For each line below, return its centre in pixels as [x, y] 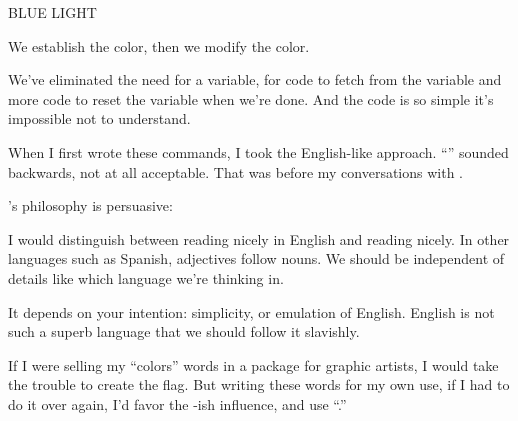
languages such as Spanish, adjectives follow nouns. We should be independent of [256, 258]
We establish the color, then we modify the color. [159, 45]
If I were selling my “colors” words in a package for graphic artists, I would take [253, 364]
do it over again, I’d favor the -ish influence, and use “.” [177, 403]
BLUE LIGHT [52, 12]
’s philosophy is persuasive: [90, 205]
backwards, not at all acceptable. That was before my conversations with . [235, 171]
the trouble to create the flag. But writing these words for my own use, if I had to [259, 384]
